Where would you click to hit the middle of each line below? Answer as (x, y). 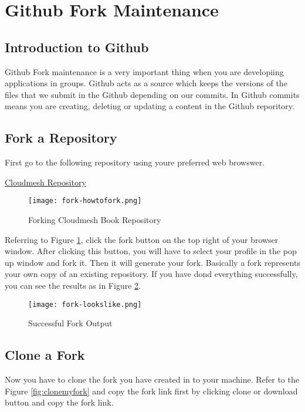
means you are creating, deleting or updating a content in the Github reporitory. (150, 106)
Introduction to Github (77, 47)
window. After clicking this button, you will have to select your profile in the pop (151, 251)
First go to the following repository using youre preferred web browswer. (135, 162)
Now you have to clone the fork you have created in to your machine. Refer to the (152, 379)
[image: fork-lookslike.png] (85, 304)
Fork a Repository (61, 138)
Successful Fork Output (70, 323)
